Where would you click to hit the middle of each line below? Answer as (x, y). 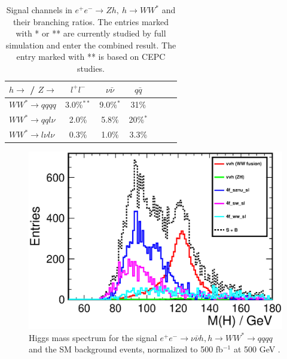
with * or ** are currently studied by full (91, 33)
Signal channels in (39, 10)
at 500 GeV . (257, 349)
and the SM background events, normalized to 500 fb (126, 349)
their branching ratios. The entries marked (91, 21)
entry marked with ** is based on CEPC (91, 57)
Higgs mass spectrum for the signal (93, 337)
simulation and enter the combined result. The (91, 45)
